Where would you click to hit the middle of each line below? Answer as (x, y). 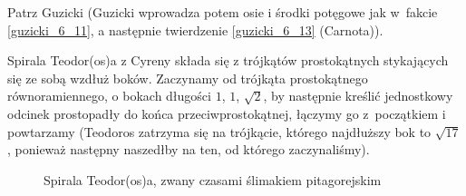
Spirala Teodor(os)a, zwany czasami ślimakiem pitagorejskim (213, 179)
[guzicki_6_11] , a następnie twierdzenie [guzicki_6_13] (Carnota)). (195, 29)
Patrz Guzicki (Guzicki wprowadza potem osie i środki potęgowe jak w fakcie (223, 12)
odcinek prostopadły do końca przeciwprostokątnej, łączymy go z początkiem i (227, 113)
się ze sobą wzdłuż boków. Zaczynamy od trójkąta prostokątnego (188, 78)
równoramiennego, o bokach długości (109, 96)
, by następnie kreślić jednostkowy (358, 96)
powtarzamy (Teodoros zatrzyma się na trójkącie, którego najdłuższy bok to (219, 131)
